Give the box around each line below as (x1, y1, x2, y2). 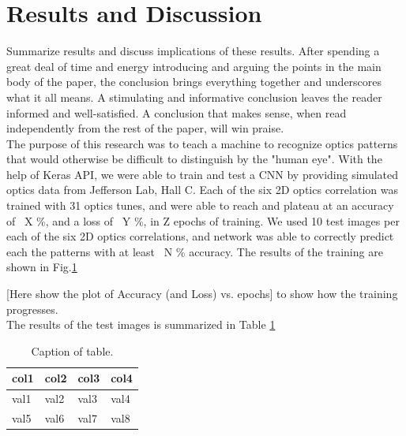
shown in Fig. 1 (6, 259, 77, 275)
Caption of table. (31, 342, 114, 359)
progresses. (6, 300, 58, 317)
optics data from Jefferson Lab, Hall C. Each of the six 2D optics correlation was (6, 181, 398, 198)
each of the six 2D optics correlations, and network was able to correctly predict (6, 228, 394, 244)
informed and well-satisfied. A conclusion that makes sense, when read (6, 104, 347, 121)
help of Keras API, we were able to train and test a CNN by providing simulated (6, 166, 399, 182)
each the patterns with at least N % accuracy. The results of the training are (6, 243, 383, 259)
